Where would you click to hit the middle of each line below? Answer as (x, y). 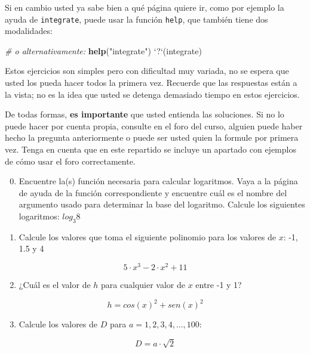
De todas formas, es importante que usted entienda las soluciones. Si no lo (145, 114)
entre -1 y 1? (219, 285)
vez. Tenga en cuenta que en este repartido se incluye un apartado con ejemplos (151, 149)
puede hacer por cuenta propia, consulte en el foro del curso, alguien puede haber (154, 126)
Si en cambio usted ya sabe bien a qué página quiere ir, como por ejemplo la (145, 7)
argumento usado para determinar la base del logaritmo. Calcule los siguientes (162, 204)
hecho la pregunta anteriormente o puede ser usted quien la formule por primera (152, 137)
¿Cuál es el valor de (55, 285)
